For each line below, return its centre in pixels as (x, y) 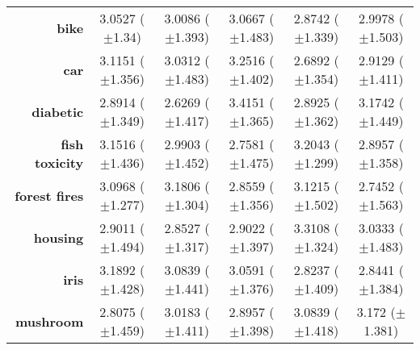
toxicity (59, 162)
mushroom (49, 321)
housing (59, 237)
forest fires (49, 195)
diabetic (58, 111)
